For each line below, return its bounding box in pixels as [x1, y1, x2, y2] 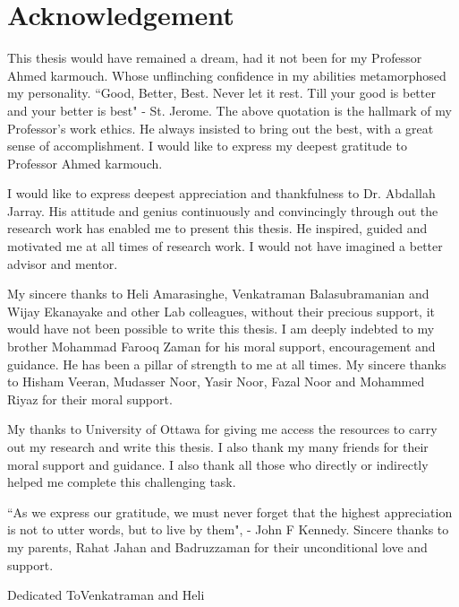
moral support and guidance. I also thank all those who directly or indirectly [7, 455, 429, 473]
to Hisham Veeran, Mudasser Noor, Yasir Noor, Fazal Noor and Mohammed [7, 372, 425, 391]
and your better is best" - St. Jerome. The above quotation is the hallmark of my [7, 100, 452, 119]
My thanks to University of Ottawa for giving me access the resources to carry [7, 420, 438, 438]
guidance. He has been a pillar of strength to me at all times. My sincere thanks [7, 354, 446, 373]
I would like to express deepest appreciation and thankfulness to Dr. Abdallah [7, 184, 436, 203]
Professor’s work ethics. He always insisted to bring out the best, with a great [7, 118, 434, 137]
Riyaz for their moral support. [7, 389, 173, 408]
